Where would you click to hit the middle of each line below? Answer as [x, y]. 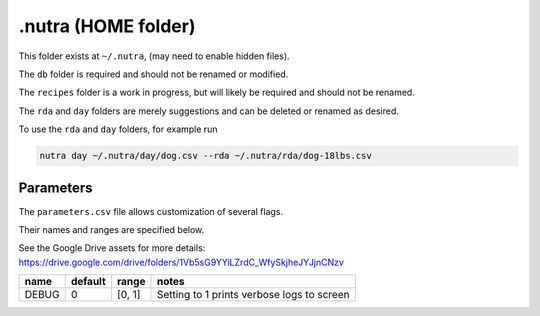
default [88, 282]
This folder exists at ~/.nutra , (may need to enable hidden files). [154, 56]
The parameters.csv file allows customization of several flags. [151, 211]
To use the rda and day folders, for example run [118, 129]
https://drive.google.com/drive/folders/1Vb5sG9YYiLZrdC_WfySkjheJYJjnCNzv [181, 262]
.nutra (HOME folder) [107, 26]
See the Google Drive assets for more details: [112, 248]
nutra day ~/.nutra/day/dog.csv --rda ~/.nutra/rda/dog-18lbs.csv [205, 156]
